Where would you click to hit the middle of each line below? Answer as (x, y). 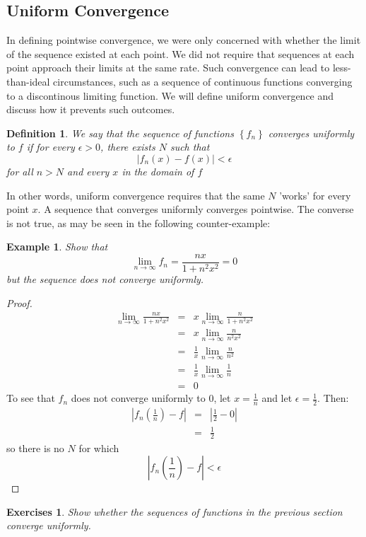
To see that (31, 398)
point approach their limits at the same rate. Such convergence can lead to (168, 68)
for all (20, 171)
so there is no (35, 447)
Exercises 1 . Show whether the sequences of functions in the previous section (175, 511)
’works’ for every (315, 195)
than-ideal (28, 81)
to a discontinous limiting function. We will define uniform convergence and (170, 95)
